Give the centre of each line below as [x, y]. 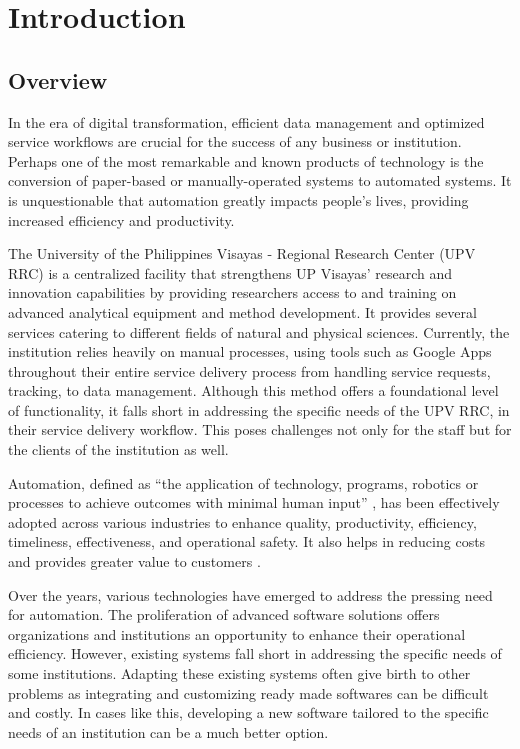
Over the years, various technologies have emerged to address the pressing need [250, 594]
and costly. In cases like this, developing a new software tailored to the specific [248, 712]
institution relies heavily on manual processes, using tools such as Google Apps [250, 351]
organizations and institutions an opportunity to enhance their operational [237, 633]
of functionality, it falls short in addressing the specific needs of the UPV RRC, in [259, 409]
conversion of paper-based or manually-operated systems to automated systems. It [260, 180]
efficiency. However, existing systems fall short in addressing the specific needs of [255, 653]
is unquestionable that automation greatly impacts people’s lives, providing [238, 199]
